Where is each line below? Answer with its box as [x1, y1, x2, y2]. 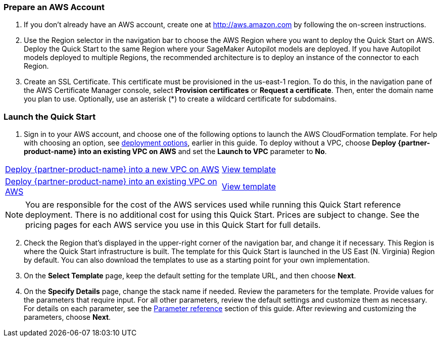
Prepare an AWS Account [4, 2, 105, 12]
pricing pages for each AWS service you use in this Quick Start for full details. [25, 220, 321, 230]
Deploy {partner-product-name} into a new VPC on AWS [5, 164, 220, 175]
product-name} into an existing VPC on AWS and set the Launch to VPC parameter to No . [24, 147, 327, 156]
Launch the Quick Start [4, 111, 96, 122]
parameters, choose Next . [24, 313, 111, 322]
